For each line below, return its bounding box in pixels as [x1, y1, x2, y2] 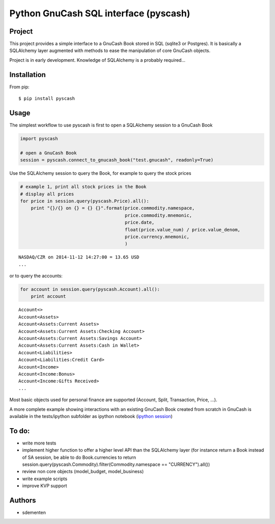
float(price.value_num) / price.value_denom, [125, 227, 240, 232]
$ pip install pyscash [18, 96, 75, 101]
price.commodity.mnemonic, [125, 212, 193, 218]
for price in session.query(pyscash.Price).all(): [20, 198, 150, 204]
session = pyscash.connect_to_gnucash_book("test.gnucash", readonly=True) [20, 157, 214, 163]
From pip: [9, 84, 30, 90]
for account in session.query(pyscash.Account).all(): [20, 286, 160, 293]
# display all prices [20, 191, 74, 197]
